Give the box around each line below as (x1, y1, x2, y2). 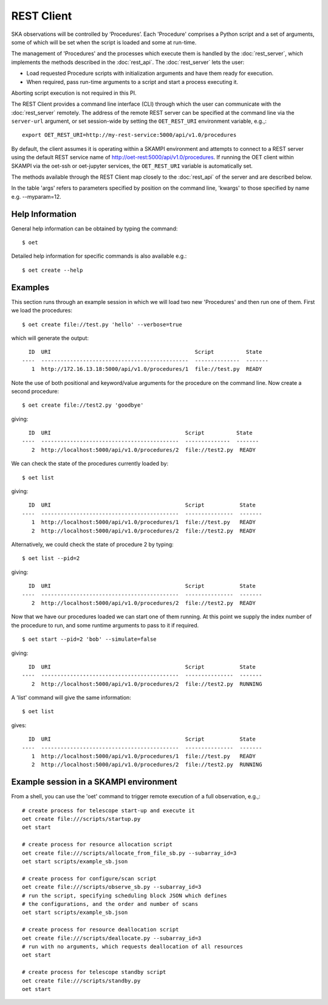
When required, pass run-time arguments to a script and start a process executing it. (26, 78, 239, 85)
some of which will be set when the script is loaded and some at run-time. (11, 38, 197, 46)
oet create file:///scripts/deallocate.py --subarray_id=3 (22, 934, 202, 942)
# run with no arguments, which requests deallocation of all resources (22, 943, 243, 950)
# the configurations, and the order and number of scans (22, 900, 199, 907)
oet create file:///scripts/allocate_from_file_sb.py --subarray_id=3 (22, 849, 237, 857)
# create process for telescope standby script (22, 969, 166, 976)
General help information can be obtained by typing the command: (11, 225, 178, 232)
